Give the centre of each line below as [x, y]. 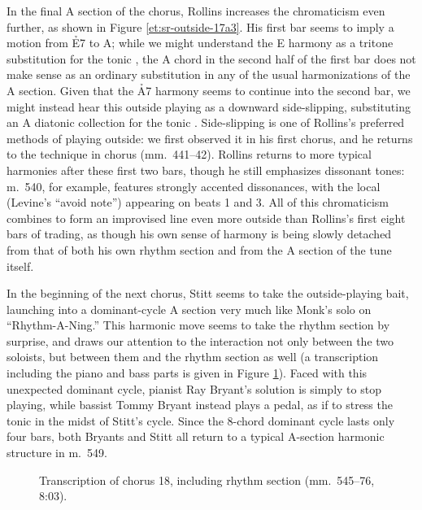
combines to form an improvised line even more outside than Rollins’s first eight [206, 218]
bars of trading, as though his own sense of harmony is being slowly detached [199, 234]
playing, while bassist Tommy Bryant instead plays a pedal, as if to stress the [200, 405]
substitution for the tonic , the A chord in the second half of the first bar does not [211, 58]
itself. [20, 266]
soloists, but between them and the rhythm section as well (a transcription [193, 357]
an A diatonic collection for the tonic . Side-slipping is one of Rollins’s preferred [206, 122]
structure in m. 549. [57, 453]
